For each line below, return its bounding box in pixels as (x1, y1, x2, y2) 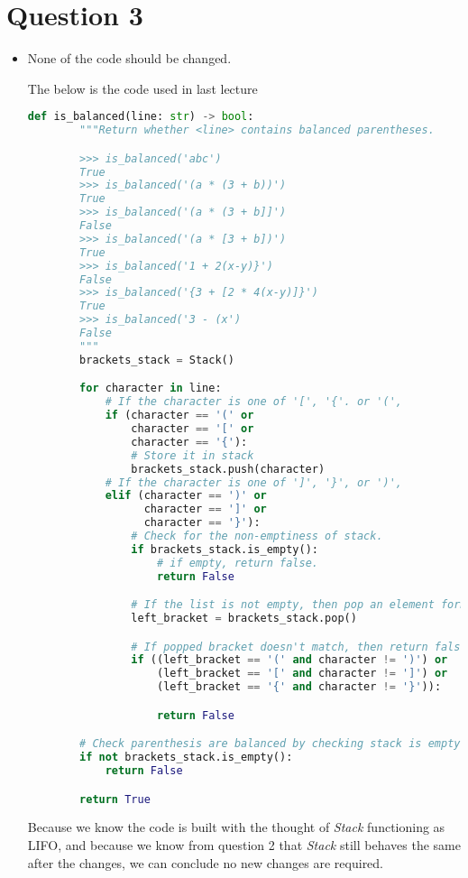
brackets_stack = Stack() (79, 353, 234, 366)
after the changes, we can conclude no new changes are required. (27, 853, 384, 872)
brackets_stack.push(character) (131, 462, 326, 476)
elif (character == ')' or (105, 489, 267, 503)
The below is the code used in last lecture (27, 79, 258, 97)
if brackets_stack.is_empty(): (131, 542, 318, 556)
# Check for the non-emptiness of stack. (131, 530, 383, 542)
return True (79, 792, 151, 806)
